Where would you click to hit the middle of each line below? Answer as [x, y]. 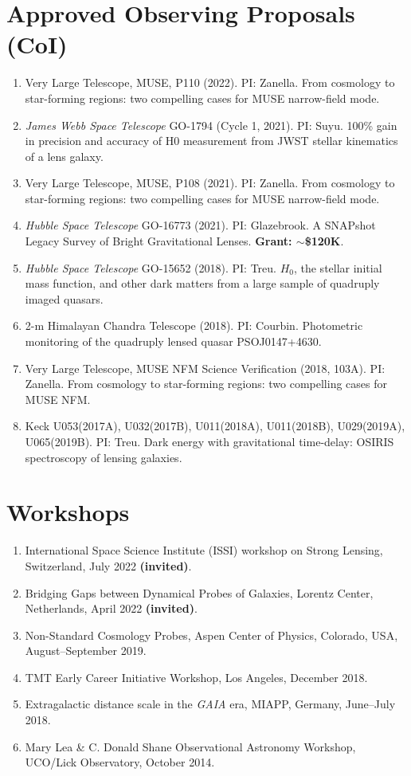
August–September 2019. [86, 651]
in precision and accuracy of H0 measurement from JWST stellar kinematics [211, 141]
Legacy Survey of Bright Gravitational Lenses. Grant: [159, 241]
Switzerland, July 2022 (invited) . [108, 565]
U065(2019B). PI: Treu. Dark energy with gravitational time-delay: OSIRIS [209, 441]
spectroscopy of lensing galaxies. [104, 457]
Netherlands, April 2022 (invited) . [111, 608]
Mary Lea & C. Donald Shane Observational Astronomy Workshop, [190, 746]
